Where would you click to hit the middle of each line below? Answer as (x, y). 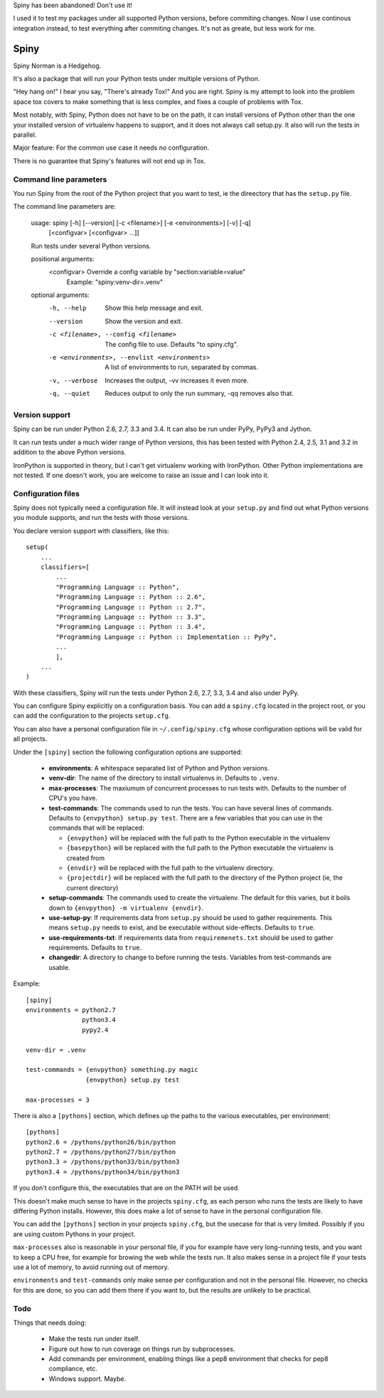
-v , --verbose (73, 380)
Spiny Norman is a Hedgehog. (57, 66)
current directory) (92, 887)
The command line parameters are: (65, 207)
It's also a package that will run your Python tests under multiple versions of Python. (137, 79)
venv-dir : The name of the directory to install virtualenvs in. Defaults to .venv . (164, 778)
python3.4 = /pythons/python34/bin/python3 (103, 1172)
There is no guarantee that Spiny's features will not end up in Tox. (110, 161)
